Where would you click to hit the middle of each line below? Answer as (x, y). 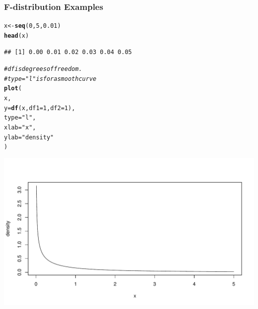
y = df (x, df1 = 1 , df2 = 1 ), (40, 108)
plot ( (13, 89)
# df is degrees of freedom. (43, 69)
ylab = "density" (29, 137)
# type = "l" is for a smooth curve (50, 79)
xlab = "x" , (20, 128)
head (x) (17, 35)
